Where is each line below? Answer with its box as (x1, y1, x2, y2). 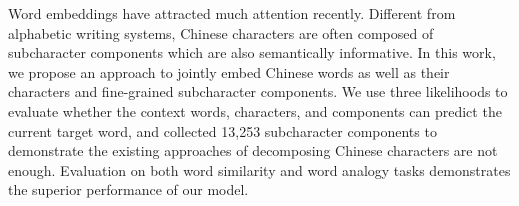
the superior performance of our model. (8, 179, 249, 200)
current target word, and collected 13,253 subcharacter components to (8, 120, 437, 141)
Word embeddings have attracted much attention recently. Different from (8, 3, 456, 23)
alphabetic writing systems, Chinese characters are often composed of (8, 22, 434, 43)
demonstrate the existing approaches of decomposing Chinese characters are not (8, 140, 498, 161)
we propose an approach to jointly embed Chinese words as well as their (8, 61, 450, 82)
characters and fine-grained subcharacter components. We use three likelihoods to (8, 81, 508, 102)
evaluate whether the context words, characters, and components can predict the (8, 100, 502, 121)
